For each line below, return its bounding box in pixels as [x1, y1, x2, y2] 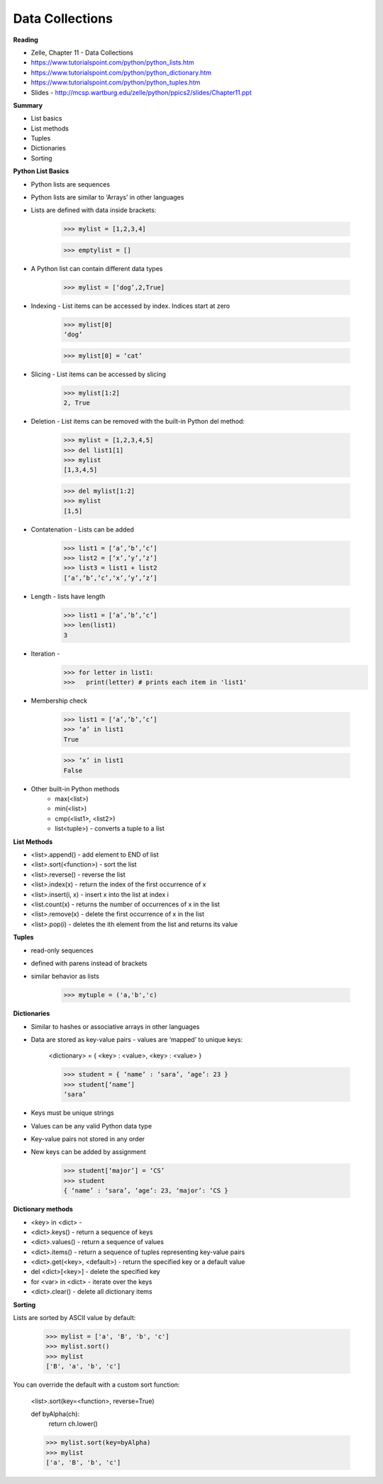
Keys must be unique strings [30, 1109, 114, 1117]
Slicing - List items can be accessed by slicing [30, 370, 166, 378]
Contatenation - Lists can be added [30, 525, 135, 534]
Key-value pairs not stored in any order [30, 1135, 145, 1143]
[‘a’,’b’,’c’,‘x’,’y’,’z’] [63, 573, 157, 582]
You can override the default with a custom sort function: [13, 1380, 180, 1389]
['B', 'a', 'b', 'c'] [45, 1363, 121, 1370]
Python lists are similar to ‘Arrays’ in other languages [30, 193, 184, 202]
